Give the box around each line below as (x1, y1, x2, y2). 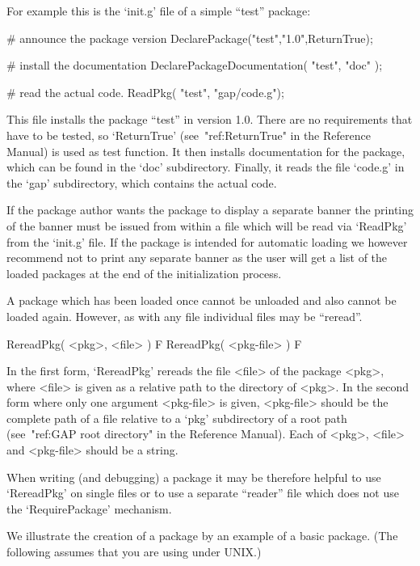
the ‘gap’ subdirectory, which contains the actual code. (6, 174, 277, 191)
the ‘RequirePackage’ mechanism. (6, 500, 172, 517)
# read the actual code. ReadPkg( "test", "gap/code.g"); (6, 83, 284, 100)
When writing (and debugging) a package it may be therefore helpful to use (6, 468, 381, 485)
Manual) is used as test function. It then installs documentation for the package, (6, 142, 405, 159)
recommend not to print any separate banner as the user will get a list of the (6, 249, 388, 266)
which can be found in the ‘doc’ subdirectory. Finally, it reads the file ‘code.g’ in (6, 158, 405, 175)
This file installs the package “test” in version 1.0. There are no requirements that (6, 111, 413, 128)
